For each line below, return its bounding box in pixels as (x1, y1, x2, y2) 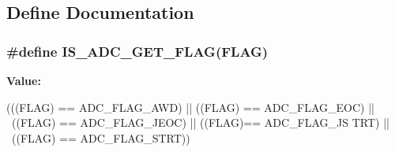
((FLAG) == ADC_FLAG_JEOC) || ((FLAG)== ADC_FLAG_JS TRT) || (11, 114, 389, 131)
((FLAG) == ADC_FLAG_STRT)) (11, 129, 190, 146)
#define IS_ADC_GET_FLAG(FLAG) (6, 41, 269, 61)
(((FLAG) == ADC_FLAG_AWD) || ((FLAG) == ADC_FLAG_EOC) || (6, 98, 374, 115)
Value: (6, 72, 41, 88)
